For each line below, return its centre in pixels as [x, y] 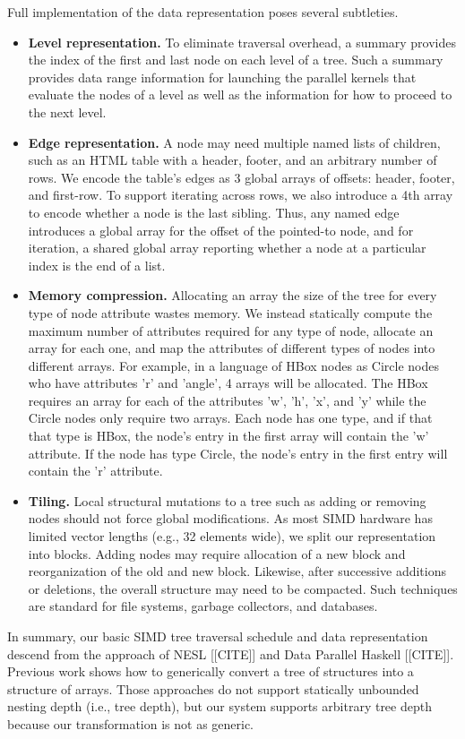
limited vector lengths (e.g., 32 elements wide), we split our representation [232, 536]
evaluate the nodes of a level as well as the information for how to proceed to [240, 95]
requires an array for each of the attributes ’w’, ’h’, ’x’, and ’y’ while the [227, 400]
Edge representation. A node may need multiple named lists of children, [234, 142]
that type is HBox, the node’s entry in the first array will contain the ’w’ [228, 436]
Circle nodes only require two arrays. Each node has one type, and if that [230, 418]
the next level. [67, 112]
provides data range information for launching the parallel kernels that [222, 77]
